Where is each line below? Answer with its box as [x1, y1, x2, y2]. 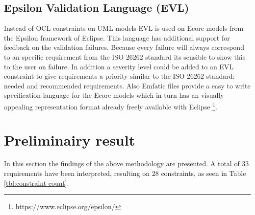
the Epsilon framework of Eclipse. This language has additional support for [4, 32, 230, 43]
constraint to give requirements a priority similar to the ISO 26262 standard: [4, 71, 235, 81]
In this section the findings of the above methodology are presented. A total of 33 [4, 158, 249, 169]
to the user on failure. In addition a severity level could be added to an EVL [4, 61, 234, 71]
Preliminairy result [4, 130, 135, 150]
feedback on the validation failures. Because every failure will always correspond [4, 42, 244, 52]
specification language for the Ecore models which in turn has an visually [4, 90, 224, 100]
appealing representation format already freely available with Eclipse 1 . [4, 100, 217, 111]
